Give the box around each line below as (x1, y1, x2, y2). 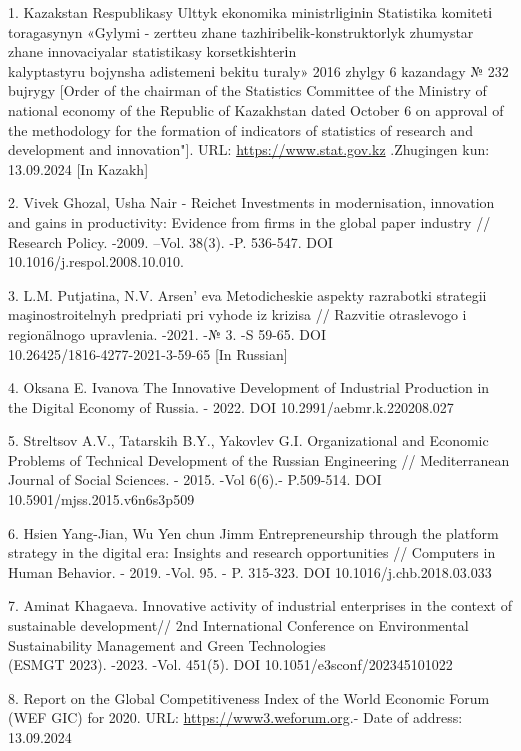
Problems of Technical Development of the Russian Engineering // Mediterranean (8, 449, 510, 470)
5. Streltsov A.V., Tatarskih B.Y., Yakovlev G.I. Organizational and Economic (8, 430, 489, 451)
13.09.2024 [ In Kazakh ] (8, 158, 149, 179)
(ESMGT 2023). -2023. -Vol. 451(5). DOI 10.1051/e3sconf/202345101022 (8, 654, 453, 675)
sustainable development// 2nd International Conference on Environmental (8, 615, 469, 636)
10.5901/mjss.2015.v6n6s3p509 (8, 489, 195, 510)
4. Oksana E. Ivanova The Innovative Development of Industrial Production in (8, 377, 490, 398)
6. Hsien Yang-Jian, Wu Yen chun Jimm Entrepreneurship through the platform (8, 522, 499, 543)
